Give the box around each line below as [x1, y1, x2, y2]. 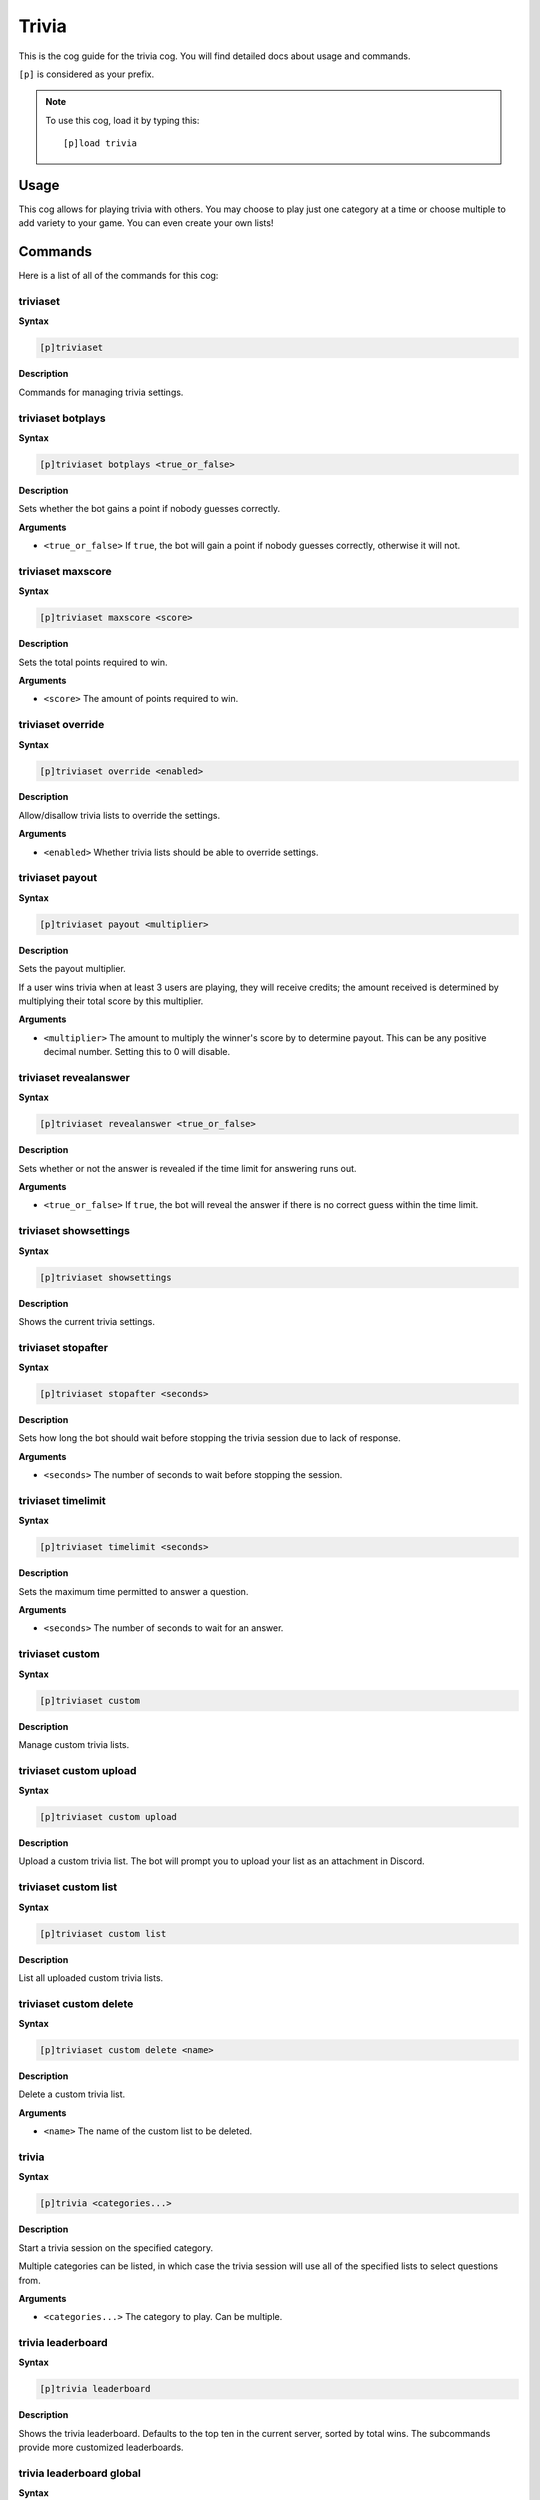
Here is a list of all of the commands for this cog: [18, 270, 219, 282]
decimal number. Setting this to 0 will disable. [43, 1046, 231, 1058]
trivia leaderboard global [18, 2466, 142, 2480]
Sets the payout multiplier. [18, 963, 127, 975]
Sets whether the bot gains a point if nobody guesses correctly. [18, 503, 281, 515]
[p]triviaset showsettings [39, 1271, 172, 1283]
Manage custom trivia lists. [18, 1738, 130, 1750]
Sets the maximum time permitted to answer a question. [18, 1585, 249, 1597]
